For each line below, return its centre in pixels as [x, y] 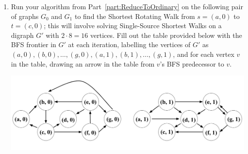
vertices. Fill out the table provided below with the [166, 35]
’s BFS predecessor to [192, 63]
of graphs [25, 16]
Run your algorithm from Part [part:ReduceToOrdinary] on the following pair [127, 6]
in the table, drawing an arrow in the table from [83, 63]
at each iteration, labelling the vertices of [129, 44]
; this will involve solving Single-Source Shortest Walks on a [133, 26]
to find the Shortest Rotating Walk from [135, 16]
